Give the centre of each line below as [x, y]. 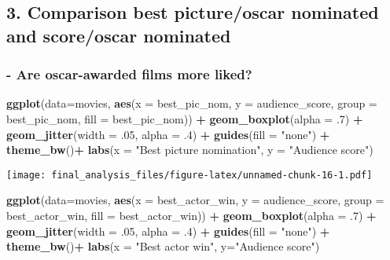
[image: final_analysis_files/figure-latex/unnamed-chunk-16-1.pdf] [189, 175]
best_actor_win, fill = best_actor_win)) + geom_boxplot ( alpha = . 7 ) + [191, 216]
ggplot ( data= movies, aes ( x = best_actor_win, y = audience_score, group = [195, 200]
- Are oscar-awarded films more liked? [129, 74]
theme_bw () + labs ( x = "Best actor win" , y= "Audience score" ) [163, 246]
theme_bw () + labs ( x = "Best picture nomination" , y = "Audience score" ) [190, 150]
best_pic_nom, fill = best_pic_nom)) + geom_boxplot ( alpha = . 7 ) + [185, 118]
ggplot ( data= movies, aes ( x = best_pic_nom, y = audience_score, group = [192, 103]
